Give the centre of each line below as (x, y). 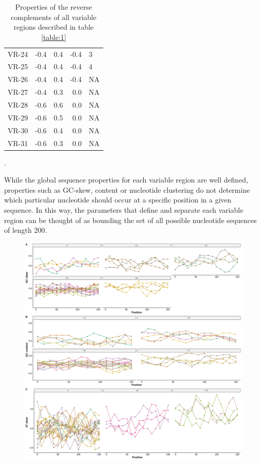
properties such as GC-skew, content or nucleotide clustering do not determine (127, 189)
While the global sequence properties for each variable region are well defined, (126, 180)
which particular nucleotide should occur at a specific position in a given (118, 200)
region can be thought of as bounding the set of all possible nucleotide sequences (130, 220)
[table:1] (54, 37)
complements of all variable (54, 17)
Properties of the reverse (53, 7)
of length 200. (26, 230)
